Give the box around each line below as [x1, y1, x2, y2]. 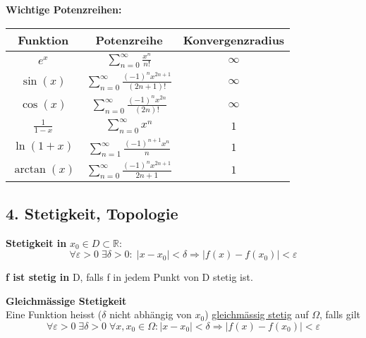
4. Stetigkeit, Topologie [6, 202, 178, 224]
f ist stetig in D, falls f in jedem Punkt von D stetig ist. [6, 270, 253, 284]
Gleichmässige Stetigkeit [6, 293, 127, 308]
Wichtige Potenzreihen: [6, 2, 122, 16]
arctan [14, 163, 46, 175]
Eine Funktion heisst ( [6, 307, 102, 322]
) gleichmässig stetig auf [205, 307, 309, 322]
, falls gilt [319, 307, 360, 322]
